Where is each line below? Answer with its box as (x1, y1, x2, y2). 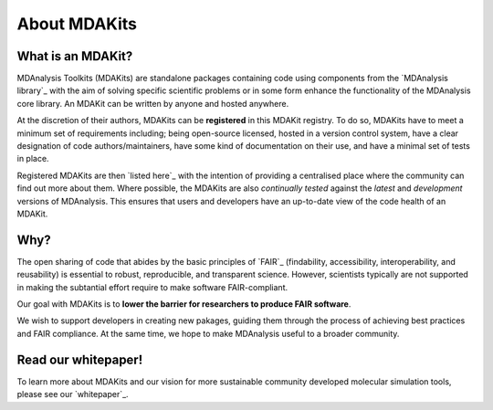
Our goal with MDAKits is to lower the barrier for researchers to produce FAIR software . (16, 299, 351, 310)
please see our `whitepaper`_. (16, 389, 129, 400)
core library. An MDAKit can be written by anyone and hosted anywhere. (16, 98, 289, 109)
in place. (16, 153, 49, 164)
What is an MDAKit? (16, 48, 133, 64)
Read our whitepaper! (16, 352, 143, 367)
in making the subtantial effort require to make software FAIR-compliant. (16, 281, 288, 292)
